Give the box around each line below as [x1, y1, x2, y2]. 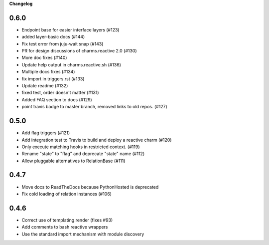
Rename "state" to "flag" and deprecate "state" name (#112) [21, 151, 144, 157]
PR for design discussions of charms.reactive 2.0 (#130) [21, 48, 137, 54]
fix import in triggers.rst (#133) [21, 75, 85, 82]
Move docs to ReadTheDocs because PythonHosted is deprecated [21, 184, 159, 190]
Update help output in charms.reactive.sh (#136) [21, 61, 122, 67]
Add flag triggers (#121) [21, 130, 70, 136]
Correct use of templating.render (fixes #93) [21, 217, 113, 223]
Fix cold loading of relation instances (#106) [21, 191, 112, 197]
